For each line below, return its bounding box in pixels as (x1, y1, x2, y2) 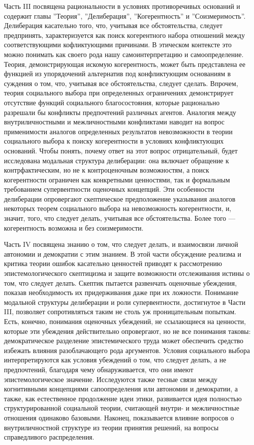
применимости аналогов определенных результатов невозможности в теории (4, 126, 233, 136)
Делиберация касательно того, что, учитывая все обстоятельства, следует (4, 20, 222, 30)
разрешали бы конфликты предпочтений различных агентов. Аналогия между (4, 107, 236, 117)
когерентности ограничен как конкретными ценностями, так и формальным (4, 174, 230, 184)
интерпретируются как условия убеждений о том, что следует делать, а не (4, 355, 226, 365)
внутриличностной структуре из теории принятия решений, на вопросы (4, 422, 219, 432)
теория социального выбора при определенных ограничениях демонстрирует (4, 88, 234, 98)
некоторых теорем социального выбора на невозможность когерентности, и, (4, 203, 231, 213)
